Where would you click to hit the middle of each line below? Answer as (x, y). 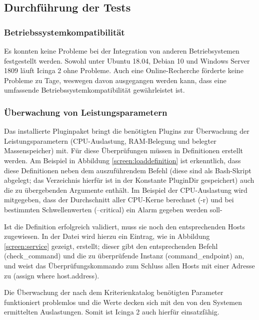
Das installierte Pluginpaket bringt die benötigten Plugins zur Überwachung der (127, 131)
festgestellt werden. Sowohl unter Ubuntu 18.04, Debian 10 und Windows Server (127, 60)
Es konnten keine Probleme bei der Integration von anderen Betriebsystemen (122, 51)
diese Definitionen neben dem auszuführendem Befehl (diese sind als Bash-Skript (128, 170)
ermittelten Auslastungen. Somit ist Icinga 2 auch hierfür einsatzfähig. (112, 312)
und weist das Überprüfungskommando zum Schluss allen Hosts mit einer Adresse (129, 265)
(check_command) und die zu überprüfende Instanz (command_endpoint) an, (124, 256)
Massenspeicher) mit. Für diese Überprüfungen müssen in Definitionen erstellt (124, 150)
